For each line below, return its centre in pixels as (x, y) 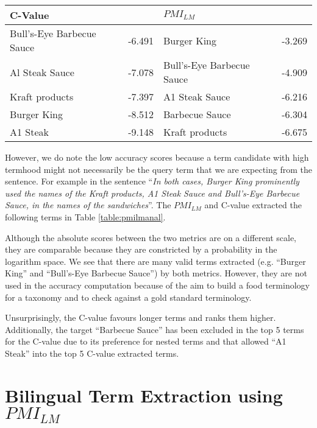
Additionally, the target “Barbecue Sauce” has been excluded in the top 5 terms (155, 329)
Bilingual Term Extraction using (144, 395)
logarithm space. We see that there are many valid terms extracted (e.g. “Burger (155, 261)
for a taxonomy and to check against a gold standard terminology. (128, 297)
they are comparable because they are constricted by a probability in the (141, 249)
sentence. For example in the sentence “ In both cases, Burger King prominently (152, 181)
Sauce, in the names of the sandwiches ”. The (88, 205)
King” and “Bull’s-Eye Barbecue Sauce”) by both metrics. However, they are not (156, 273)
